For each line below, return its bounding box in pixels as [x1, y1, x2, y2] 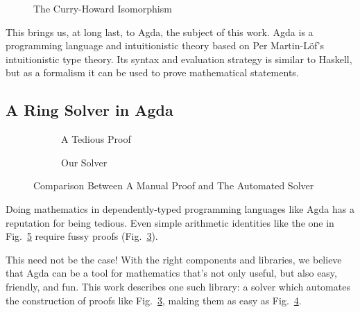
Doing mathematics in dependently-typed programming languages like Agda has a [6, 201, 354, 216]
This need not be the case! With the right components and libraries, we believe [6, 252, 342, 266]
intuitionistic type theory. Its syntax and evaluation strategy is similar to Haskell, [6, 51, 352, 66]
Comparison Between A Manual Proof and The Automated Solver [33, 178, 314, 193]
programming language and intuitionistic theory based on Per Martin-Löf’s [6, 38, 324, 53]
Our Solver [61, 155, 108, 169]
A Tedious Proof [61, 132, 131, 146]
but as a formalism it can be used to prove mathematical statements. [6, 65, 299, 80]
